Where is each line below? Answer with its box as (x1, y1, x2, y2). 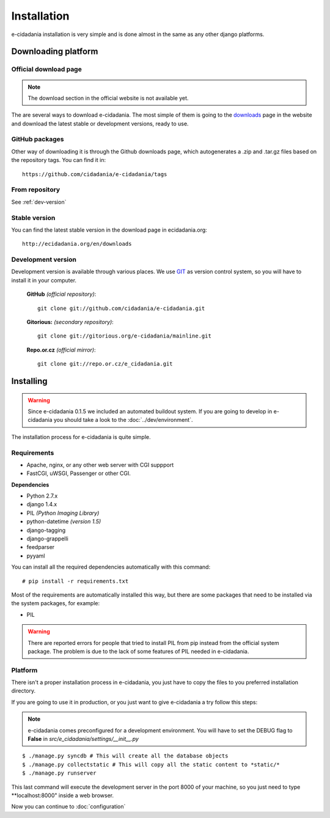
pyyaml (26, 552, 45, 559)
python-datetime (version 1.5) (26, 518, 101, 525)
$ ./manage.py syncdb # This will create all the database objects (22, 753, 229, 759)
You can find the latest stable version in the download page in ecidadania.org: (11, 226, 207, 234)
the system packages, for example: (11, 600, 100, 607)
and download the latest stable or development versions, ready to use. (11, 120, 189, 127)
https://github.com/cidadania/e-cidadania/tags (22, 171, 167, 177)
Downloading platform (11, 46, 98, 57)
